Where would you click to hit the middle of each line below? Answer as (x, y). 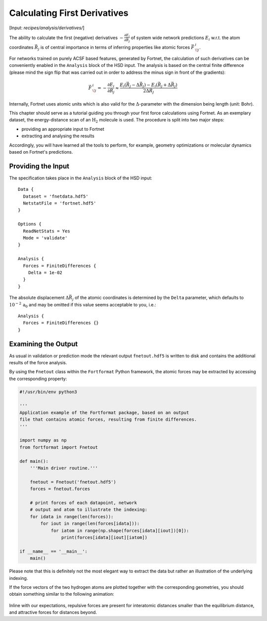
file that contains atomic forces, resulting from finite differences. (108, 420)
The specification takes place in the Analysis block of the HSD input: (81, 178)
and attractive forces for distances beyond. (53, 613)
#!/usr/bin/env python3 (48, 392)
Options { (30, 224)
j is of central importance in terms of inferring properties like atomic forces (114, 48)
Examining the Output (44, 344)
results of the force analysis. (38, 362)
